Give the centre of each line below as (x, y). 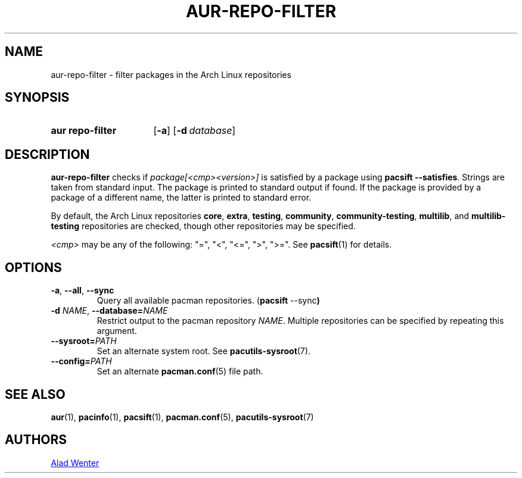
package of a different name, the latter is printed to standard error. (181, 198)
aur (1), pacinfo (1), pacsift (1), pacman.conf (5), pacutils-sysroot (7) (182, 417)
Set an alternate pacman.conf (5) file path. (180, 371)
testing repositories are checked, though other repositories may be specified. (203, 226)
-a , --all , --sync (83, 290)
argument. (117, 331)
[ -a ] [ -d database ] (195, 131)
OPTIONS (33, 267)
